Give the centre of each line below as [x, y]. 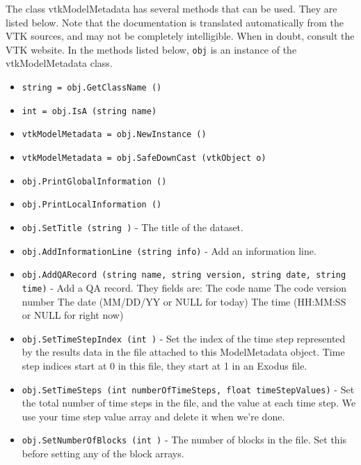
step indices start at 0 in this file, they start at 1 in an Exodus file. [165, 366]
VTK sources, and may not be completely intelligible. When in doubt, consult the [180, 36]
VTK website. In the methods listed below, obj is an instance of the [151, 49]
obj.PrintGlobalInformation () [94, 181]
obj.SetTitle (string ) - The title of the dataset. [133, 227]
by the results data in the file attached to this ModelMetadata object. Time [183, 352]
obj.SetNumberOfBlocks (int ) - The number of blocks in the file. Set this [184, 440]
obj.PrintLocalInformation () [92, 205]
